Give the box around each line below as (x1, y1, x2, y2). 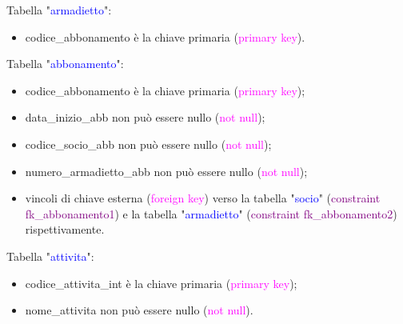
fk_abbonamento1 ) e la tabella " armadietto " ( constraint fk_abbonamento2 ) (25, 205, 397, 222)
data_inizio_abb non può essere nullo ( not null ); (25, 109, 265, 126)
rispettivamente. (25, 221, 105, 238)
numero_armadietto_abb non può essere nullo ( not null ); (25, 162, 308, 179)
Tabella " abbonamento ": (6, 55, 124, 72)
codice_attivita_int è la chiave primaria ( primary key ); (25, 274, 297, 291)
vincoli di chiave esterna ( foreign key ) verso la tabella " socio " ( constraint (25, 190, 381, 206)
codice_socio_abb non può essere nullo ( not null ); (25, 135, 272, 152)
